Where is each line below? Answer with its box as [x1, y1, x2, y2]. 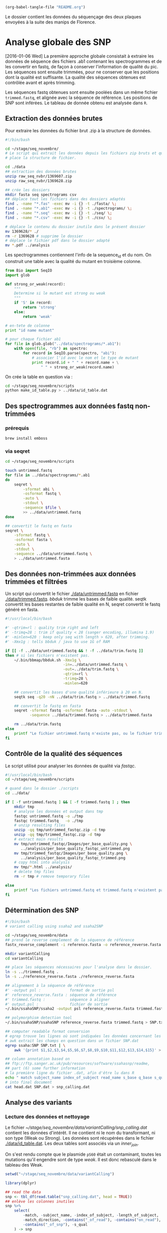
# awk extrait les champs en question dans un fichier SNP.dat [5, 1038, 139, 1043]
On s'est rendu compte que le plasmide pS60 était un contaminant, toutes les [5, 1151, 162, 1158]
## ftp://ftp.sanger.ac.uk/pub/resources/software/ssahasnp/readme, [5, 1061, 150, 1066]
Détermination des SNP [5, 906, 79, 915]
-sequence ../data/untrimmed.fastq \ [14, 551, 92, 556]
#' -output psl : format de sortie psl [5, 987, 114, 993]
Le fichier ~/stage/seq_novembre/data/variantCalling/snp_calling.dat [5, 1125, 148, 1131]
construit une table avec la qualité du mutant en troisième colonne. [5, 258, 142, 264]
